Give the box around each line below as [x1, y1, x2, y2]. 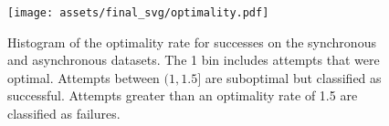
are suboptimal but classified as [205, 68, 382, 87]
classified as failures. [7, 104, 121, 123]
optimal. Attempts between [7, 68, 160, 87]
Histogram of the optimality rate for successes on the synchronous [7, 32, 376, 51]
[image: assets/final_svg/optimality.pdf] [7, 6, 269, 19]
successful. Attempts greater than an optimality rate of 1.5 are [7, 86, 358, 105]
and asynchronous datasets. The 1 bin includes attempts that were [7, 50, 380, 69]
